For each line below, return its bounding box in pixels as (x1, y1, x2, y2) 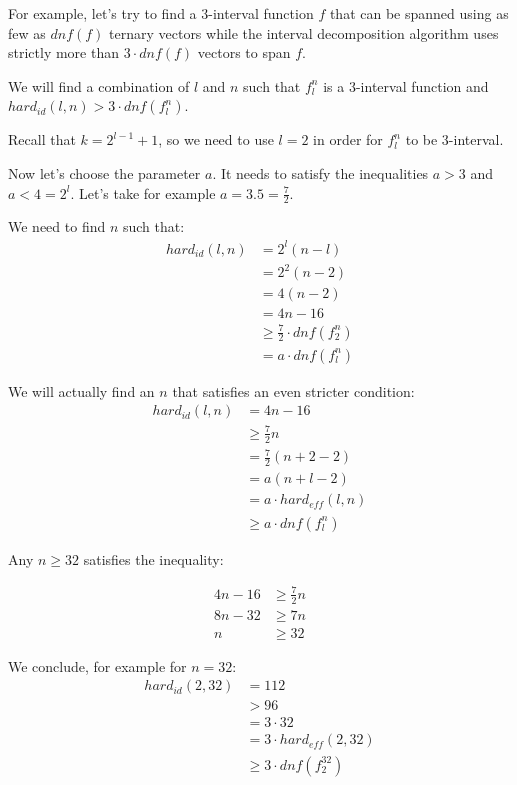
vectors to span (197, 42, 291, 63)
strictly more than (8, 42, 119, 63)
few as (8, 22, 46, 43)
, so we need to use (158, 129, 274, 150)
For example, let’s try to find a (8, 3, 197, 23)
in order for (313, 129, 383, 150)
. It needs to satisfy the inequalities (212, 162, 429, 183)
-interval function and (355, 75, 489, 96)
